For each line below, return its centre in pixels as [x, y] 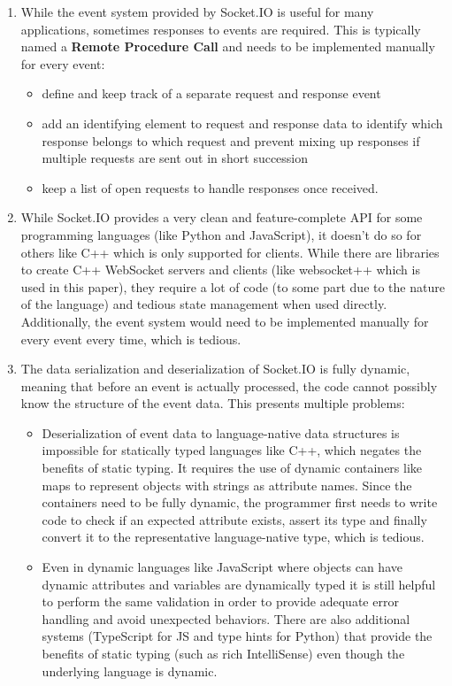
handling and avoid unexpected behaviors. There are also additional [226, 618]
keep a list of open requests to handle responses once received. [210, 187]
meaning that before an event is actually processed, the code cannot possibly [229, 385]
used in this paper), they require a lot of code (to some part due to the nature [233, 286]
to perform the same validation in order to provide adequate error [220, 601]
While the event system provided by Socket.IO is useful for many [197, 12]
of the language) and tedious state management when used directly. [204, 304]
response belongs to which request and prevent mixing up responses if [231, 140]
